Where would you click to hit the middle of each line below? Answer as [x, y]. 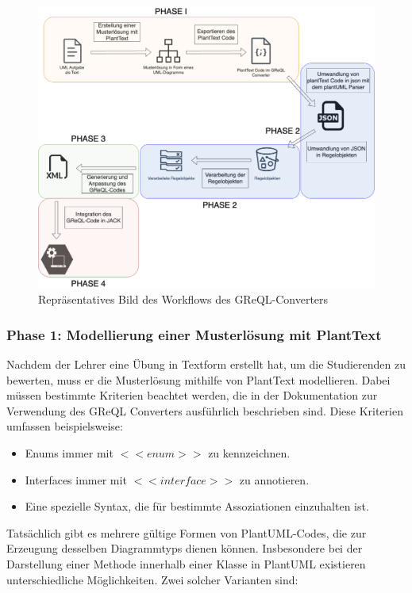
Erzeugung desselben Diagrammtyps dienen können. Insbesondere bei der [185, 548]
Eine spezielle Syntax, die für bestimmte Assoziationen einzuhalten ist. [197, 506]
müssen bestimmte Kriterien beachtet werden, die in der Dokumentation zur [192, 395]
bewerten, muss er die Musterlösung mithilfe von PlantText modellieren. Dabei [198, 379]
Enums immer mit [69, 453]
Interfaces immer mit [76, 479]
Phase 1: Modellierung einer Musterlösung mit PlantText [194, 334]
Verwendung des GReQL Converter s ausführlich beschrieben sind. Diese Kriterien [205, 410]
